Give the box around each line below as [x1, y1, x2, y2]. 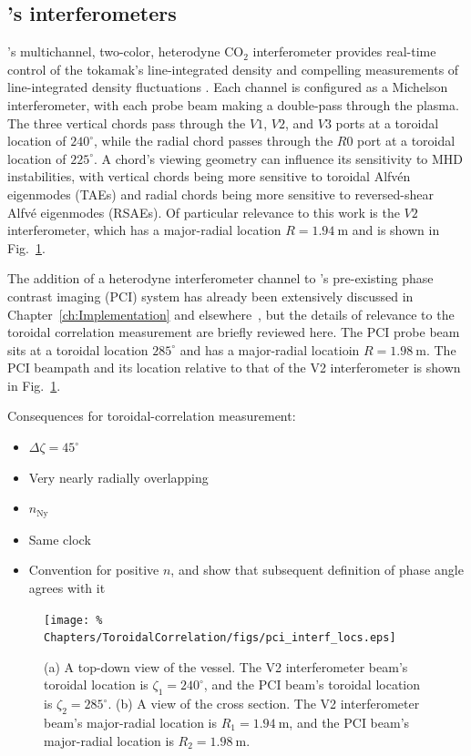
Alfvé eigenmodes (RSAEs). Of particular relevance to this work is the [7, 202, 400, 221]
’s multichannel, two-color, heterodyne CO [7, 42, 244, 61]
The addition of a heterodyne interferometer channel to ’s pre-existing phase [7, 269, 434, 288]
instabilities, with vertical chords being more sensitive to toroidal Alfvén [7, 167, 411, 186]
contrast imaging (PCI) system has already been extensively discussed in [7, 286, 414, 305]
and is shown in [352, 220, 440, 240]
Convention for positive [28, 560, 159, 579]
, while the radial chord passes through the [94, 131, 333, 150]
